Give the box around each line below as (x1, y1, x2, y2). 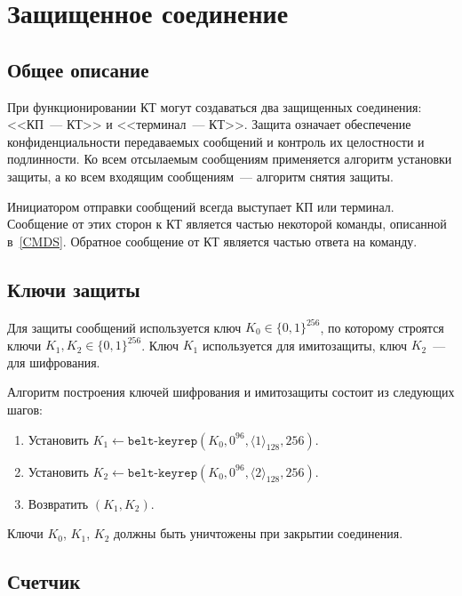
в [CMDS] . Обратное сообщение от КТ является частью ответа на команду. (7, 231, 418, 250)
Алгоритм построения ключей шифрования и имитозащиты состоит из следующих (7, 383, 455, 401)
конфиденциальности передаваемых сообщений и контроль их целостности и (7, 132, 425, 150)
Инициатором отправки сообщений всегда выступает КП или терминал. (7, 197, 394, 215)
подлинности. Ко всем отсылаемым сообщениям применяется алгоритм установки (7, 149, 452, 168)
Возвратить (28, 494, 89, 512)
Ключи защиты (7, 275, 140, 302)
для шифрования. (7, 352, 100, 371)
